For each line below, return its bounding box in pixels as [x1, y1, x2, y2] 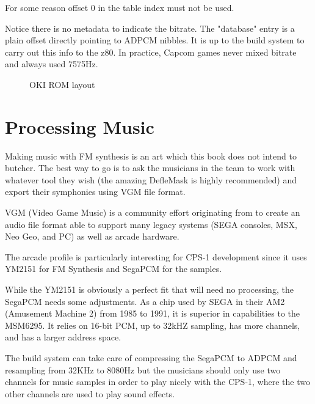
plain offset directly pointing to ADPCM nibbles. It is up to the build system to [5, 34, 305, 46]
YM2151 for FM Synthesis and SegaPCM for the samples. [5, 262, 222, 275]
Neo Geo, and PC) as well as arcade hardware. [5, 230, 179, 243]
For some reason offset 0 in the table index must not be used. [5, 1, 234, 13]
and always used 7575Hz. [5, 57, 98, 70]
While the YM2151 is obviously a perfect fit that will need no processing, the [5, 283, 294, 296]
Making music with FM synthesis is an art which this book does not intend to [5, 149, 297, 162]
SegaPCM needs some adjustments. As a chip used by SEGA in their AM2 [5, 295, 285, 307]
